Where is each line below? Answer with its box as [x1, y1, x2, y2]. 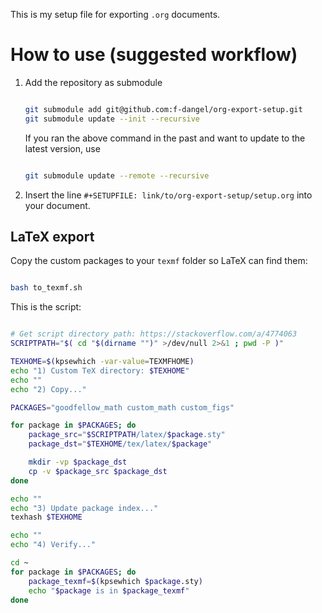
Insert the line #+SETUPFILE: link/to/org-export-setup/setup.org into [24, 189, 313, 201]
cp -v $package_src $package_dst [28, 466, 168, 476]
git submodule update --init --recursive [24, 114, 201, 124]
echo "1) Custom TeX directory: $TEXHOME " [10, 365, 190, 376]
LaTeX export [10, 228, 95, 245]
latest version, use [24, 142, 101, 154]
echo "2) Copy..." [10, 384, 87, 394]
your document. [24, 199, 91, 211]
